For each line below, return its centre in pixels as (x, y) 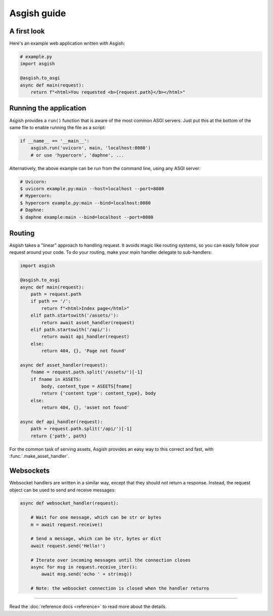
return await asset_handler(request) (88, 322)
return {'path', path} (59, 436)
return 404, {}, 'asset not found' (85, 408)
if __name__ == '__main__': (55, 141)
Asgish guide (38, 13)
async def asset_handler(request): (64, 365)
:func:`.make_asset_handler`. (39, 456)
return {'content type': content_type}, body (99, 393)
